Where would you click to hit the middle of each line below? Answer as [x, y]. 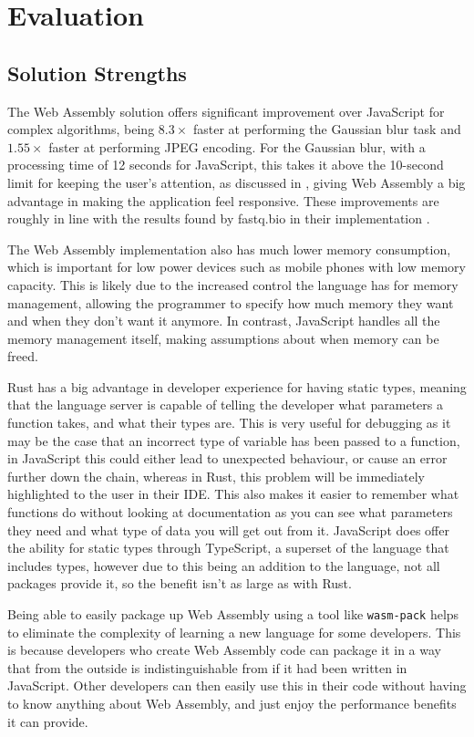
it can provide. [48, 721]
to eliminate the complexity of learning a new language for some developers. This [234, 632]
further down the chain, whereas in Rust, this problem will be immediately [216, 476]
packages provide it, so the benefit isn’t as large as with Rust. [180, 583]
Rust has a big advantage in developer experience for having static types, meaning [237, 386]
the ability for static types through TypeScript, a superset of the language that [228, 548]
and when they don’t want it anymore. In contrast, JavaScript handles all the [224, 321]
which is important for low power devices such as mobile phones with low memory [237, 267]
